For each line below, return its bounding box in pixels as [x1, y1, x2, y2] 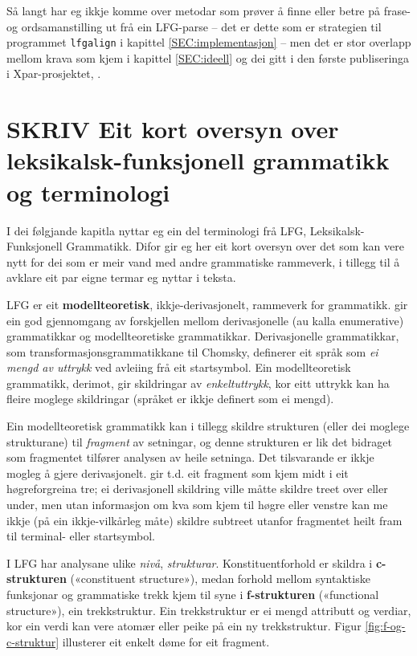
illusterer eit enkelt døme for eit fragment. [62, 633, 270, 650]
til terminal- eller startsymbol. [6, 528, 155, 544]
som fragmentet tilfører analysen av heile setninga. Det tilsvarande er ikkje [6, 449, 374, 466]
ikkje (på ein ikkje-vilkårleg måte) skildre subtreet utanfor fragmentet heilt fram [6, 511, 403, 528]
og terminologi [6, 175, 170, 208]
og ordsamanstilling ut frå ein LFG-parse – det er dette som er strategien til [6, 18, 382, 35]
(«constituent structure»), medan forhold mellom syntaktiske [70, 570, 370, 587]
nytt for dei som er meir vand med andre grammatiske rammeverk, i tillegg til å [6, 253, 400, 270]
